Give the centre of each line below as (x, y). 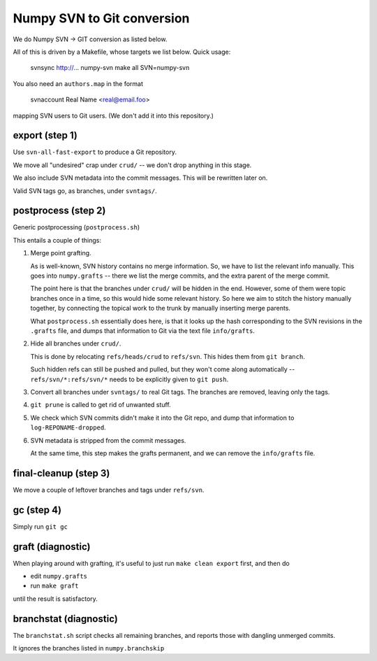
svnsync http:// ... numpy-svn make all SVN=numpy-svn (110, 68)
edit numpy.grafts (59, 576)
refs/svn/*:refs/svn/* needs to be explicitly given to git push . (130, 379)
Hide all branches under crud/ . (76, 343)
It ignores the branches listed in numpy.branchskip (89, 648)
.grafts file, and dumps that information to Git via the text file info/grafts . (142, 331)
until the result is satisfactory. (55, 599)
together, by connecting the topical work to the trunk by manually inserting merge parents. (161, 308)
